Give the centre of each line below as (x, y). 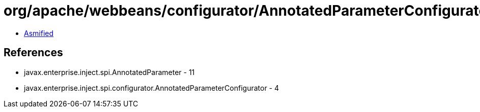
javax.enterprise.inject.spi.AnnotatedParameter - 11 (109, 72)
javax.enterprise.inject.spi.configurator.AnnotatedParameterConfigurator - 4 (152, 88)
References (33, 53)
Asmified (39, 33)
